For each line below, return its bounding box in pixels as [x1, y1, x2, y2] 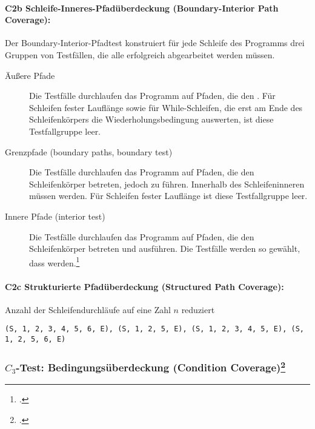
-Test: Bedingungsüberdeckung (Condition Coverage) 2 [16, 358, 286, 375]
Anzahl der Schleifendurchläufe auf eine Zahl [5, 303, 171, 316]
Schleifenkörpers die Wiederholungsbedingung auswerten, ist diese [29, 113, 274, 126]
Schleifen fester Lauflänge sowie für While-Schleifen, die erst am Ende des [29, 101, 303, 113]
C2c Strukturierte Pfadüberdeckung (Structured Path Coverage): [5, 280, 284, 292]
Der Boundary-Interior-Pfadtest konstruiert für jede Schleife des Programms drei [5, 36, 305, 49]
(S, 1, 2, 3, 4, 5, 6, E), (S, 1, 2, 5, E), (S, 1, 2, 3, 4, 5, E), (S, [5, 325, 304, 334]
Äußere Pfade [5, 69, 55, 81]
